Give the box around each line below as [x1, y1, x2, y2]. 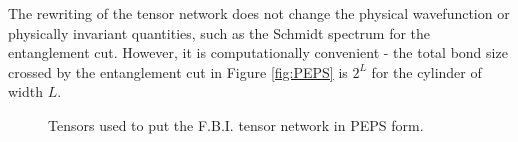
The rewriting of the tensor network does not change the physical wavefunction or [8, 3, 510, 23]
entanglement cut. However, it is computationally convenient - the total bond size [8, 42, 508, 63]
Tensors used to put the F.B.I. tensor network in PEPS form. [48, 114, 424, 135]
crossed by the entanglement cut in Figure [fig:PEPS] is [8, 61, 348, 82]
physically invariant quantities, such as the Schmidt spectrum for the [8, 22, 431, 43]
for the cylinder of [371, 61, 482, 82]
